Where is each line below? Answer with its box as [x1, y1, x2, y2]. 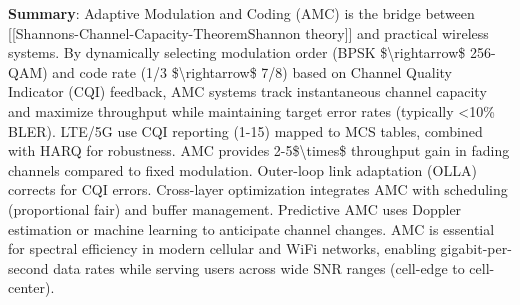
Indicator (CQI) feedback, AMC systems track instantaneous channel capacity [8, 81, 487, 102]
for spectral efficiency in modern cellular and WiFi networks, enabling [8, 238, 436, 259]
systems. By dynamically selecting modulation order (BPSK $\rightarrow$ [8, 42, 466, 63]
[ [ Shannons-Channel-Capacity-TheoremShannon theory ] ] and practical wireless [8, 22, 489, 43]
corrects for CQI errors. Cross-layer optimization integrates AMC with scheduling [8, 179, 508, 200]
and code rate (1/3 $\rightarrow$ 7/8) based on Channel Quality [52, 61, 452, 82]
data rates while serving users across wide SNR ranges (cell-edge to [53, 257, 465, 278]
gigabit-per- [440, 238, 512, 259]
